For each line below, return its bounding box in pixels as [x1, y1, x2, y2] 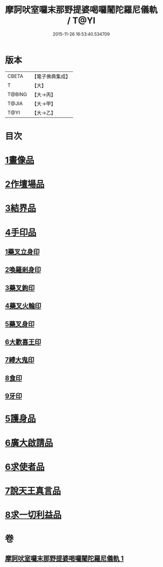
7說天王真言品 [5, 485, 61, 496]
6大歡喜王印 [5, 338, 41, 346]
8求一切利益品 [5, 510, 62, 520]
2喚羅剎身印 [5, 266, 41, 274]
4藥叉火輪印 [5, 302, 42, 310]
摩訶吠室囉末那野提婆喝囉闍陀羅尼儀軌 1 [5, 554, 124, 563]
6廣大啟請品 [5, 437, 53, 448]
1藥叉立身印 [5, 248, 40, 256]
